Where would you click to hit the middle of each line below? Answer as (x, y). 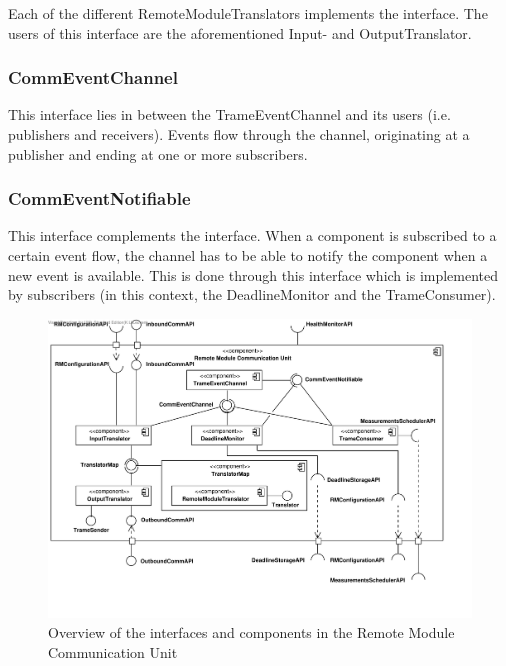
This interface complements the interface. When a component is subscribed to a (252, 235)
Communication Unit (113, 651)
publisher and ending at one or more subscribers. (158, 153)
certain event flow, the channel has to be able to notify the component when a (248, 255)
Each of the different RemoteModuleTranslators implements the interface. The (248, 13)
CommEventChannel (93, 77)
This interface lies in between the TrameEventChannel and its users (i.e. (229, 114)
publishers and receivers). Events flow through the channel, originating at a (239, 134)
